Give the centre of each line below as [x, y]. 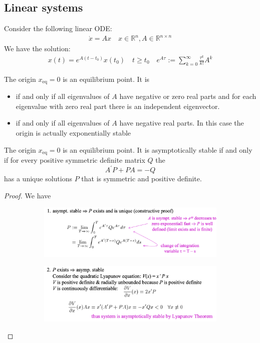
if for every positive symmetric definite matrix [75, 160]
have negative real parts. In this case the [182, 123]
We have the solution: [37, 48]
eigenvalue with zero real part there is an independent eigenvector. [118, 106]
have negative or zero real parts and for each [188, 96]
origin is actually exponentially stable [73, 133]
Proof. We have [28, 195]
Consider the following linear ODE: [58, 28]
